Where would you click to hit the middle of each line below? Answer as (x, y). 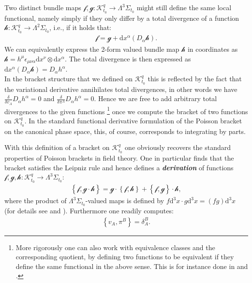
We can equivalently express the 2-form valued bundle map (92, 49)
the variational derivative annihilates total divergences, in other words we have (121, 89)
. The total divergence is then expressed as (128, 58)
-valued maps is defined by (125, 201)
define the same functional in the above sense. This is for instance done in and (132, 266)
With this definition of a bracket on (57, 147)
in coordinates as (213, 49)
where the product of (36, 201)
